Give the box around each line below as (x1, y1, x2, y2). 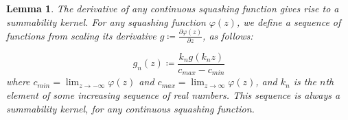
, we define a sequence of (236, 14, 341, 29)
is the (293, 74, 317, 89)
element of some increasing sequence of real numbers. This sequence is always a (6, 87, 340, 102)
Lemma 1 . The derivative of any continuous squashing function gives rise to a (6, 1, 339, 15)
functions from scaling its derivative (6, 28, 156, 42)
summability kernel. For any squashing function (6, 14, 206, 29)
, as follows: (202, 28, 253, 42)
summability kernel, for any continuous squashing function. (6, 101, 255, 115)
